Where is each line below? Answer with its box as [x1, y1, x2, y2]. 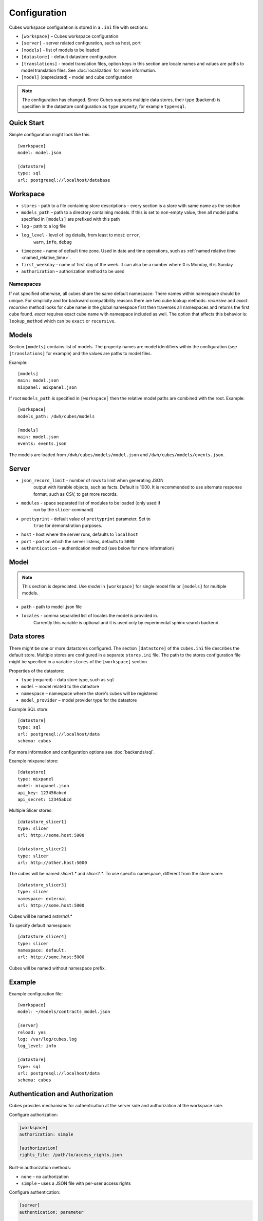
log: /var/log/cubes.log [18, 1036, 77, 1042]
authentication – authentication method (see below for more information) [21, 545, 174, 551]
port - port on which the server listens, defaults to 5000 [21, 538, 135, 544]
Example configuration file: [9, 990, 63, 996]
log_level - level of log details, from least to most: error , [21, 232, 141, 238]
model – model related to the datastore [21, 684, 99, 690]
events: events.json [18, 441, 67, 446]
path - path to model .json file [21, 604, 82, 610]
